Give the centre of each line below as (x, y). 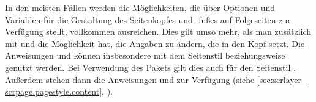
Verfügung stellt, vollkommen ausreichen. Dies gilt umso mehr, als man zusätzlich (158, 31)
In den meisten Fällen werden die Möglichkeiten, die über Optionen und (140, 7)
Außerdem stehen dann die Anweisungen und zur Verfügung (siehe (130, 79)
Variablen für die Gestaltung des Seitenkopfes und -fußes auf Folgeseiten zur (148, 19)
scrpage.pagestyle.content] (54, 91)
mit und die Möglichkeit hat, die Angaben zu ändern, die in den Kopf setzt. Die (155, 43)
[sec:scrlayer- (280, 79)
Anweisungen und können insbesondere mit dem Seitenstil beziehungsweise (145, 55)
